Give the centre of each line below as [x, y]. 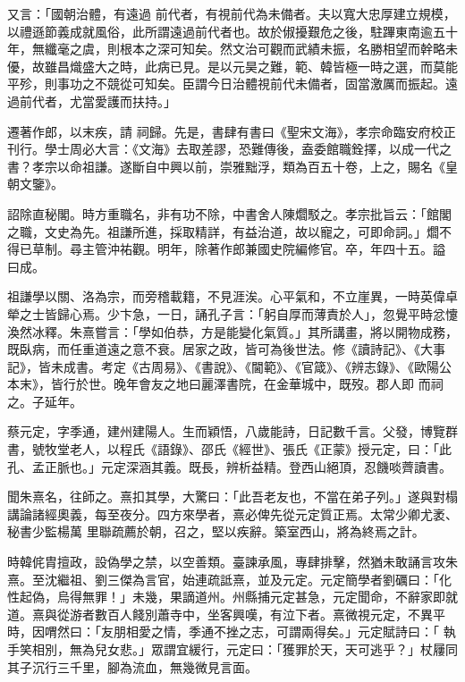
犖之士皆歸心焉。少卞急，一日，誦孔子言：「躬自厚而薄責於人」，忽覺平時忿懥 [232, 313]
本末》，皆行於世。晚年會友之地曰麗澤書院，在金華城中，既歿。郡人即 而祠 [225, 384]
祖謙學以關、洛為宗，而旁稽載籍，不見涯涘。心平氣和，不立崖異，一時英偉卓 [232, 296]
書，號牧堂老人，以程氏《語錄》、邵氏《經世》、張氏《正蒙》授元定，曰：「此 [229, 449]
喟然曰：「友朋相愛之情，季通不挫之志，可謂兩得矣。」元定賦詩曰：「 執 [250, 631]
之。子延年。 [45, 401]
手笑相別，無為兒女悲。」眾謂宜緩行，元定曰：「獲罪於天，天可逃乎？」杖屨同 [232, 649]
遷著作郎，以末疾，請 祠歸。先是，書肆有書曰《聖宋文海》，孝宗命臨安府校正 [232, 131]
